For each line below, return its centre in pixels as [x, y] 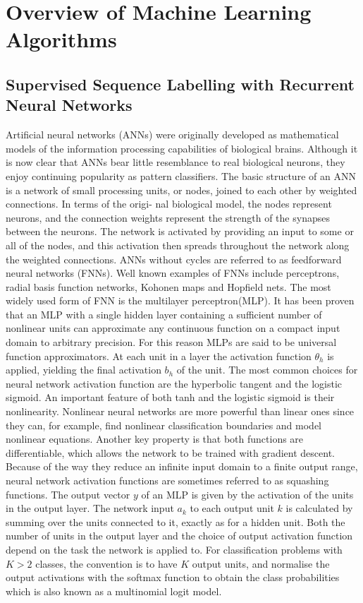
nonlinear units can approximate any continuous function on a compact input [173, 328]
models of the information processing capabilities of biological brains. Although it [182, 148]
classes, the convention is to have [106, 563]
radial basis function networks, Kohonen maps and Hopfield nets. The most [168, 286]
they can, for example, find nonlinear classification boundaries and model [164, 425]
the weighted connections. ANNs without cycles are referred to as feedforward [174, 259]
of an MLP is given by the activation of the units [247, 494]
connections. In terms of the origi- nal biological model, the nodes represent [169, 204]
